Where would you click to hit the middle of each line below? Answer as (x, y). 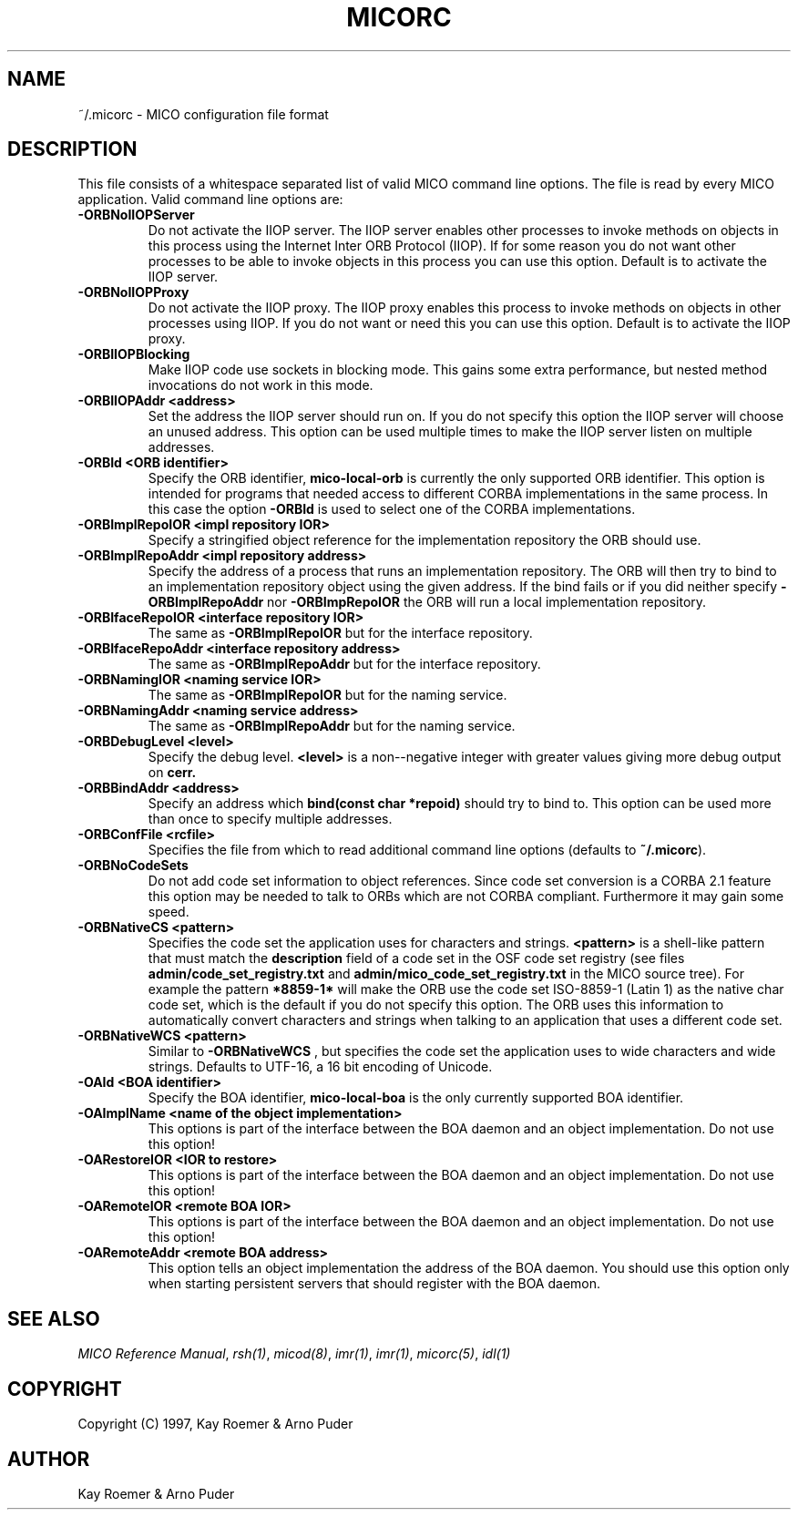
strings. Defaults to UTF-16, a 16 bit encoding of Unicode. (320, 1067)
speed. (169, 912)
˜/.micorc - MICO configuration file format (203, 114)
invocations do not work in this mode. (261, 385)
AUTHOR (49, 1459)
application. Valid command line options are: (210, 200)
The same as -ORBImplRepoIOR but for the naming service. (327, 695)
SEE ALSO (54, 1318)
